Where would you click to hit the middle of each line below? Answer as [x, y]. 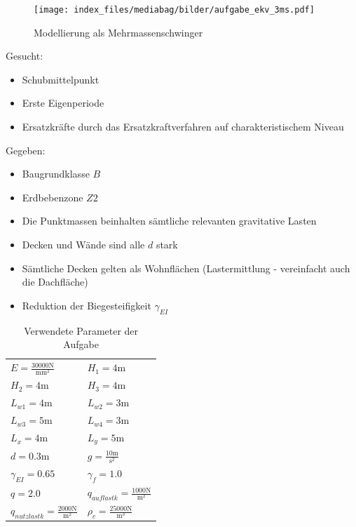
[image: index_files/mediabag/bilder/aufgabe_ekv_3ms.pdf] [174, 10]
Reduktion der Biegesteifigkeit [87, 305]
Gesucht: [25, 56]
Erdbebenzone [53, 197]
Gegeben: [26, 150]
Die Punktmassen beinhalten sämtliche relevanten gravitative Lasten [169, 221]
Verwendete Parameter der [81, 330]
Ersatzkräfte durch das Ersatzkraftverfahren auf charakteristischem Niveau [183, 127]
